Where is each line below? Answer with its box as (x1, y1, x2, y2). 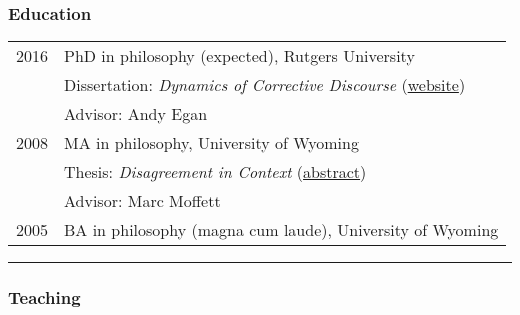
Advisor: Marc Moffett (64, 189, 221, 213)
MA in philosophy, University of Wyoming (64, 131, 359, 155)
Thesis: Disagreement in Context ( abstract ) (64, 160, 367, 184)
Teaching (8, 285, 81, 310)
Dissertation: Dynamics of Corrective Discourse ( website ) (64, 73, 466, 97)
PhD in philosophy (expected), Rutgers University (64, 44, 415, 68)
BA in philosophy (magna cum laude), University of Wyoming (64, 218, 499, 242)
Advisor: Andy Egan (64, 102, 208, 126)
